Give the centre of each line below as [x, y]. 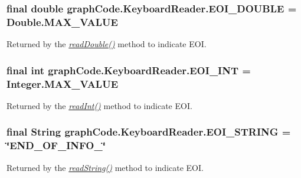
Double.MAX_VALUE [62, 22]
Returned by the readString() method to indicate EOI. [105, 167]
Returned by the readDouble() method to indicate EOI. [107, 44]
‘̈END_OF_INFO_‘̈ [56, 145]
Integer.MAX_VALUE [63, 83]
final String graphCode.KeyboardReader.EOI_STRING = [149, 132]
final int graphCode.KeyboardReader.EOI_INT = [129, 70]
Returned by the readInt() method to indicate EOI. [99, 105]
